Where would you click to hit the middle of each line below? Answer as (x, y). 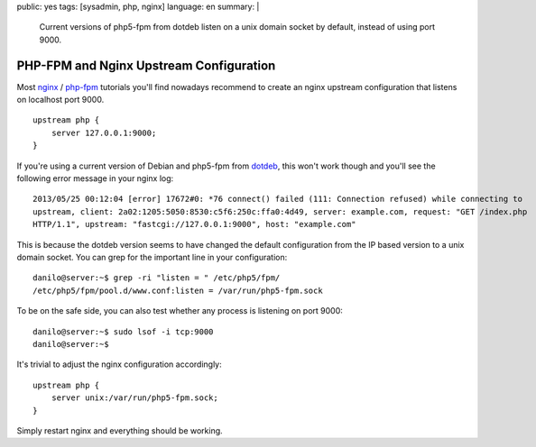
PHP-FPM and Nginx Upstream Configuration (146, 65)
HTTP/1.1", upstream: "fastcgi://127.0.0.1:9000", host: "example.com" (194, 224)
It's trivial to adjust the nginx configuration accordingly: (120, 364)
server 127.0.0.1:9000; (104, 132)
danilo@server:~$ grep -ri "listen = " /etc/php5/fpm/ (157, 278)
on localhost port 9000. (60, 100)
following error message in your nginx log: (95, 178)
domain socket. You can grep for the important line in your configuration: (152, 257)
